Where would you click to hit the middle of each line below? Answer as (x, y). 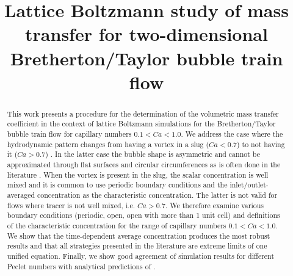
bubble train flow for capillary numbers (69, 134)
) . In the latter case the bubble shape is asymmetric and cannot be (153, 154)
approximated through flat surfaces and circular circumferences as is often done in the (144, 165)
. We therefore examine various (214, 205)
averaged (21, 194)
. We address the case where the (232, 134)
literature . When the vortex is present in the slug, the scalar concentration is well (138, 174)
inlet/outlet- (249, 185)
